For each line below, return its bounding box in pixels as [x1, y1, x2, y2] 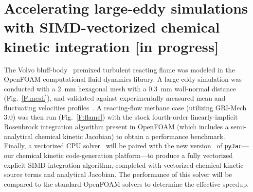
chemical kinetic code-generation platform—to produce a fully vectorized [16, 150, 233, 160]
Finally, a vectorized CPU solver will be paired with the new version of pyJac [4, 140, 242, 151]
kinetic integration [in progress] [4, 36, 219, 56]
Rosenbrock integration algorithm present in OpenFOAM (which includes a [4, 122, 229, 132]
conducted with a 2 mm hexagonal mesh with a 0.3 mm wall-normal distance [4, 83, 236, 93]
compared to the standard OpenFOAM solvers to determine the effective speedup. [4, 178, 249, 189]
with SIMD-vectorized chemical [4, 17, 220, 37]
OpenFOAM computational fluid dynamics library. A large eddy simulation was [4, 74, 242, 84]
